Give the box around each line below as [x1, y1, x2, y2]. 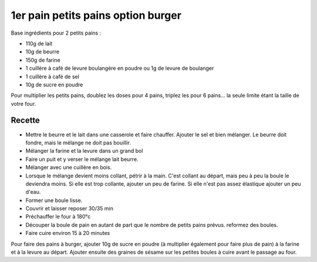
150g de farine [25, 56, 61, 63]
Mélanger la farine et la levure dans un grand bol [25, 147, 143, 154]
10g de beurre [25, 48, 60, 55]
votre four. [11, 100, 36, 107]
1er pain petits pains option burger [11, 9, 182, 22]
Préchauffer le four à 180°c [25, 213, 91, 220]
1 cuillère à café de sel [25, 73, 79, 80]
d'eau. [25, 189, 41, 196]
